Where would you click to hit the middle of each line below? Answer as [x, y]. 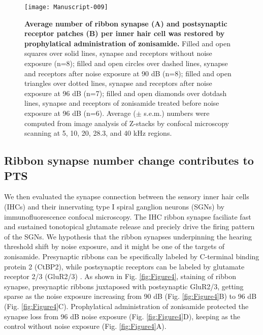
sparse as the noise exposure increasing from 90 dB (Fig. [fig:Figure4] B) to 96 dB [130, 296]
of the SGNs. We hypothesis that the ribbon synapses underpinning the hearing [128, 236]
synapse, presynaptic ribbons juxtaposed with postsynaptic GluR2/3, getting [124, 286]
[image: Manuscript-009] [66, 7]
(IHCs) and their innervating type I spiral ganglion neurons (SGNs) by [114, 206]
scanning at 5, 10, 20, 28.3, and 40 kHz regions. [98, 133]
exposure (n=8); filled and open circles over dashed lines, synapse [126, 63]
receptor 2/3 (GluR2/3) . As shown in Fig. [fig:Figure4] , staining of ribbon [120, 276]
